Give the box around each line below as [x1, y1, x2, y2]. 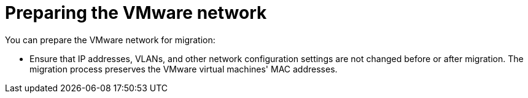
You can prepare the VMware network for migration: [5, 34, 215, 45]
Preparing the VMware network [5, 2, 267, 23]
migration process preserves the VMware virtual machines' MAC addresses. [29, 63, 338, 74]
